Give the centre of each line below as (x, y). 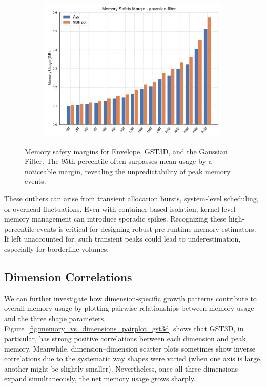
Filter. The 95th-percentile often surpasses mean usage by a (118, 161)
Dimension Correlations (68, 276)
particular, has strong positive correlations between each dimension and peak (125, 338)
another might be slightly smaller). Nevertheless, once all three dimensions (121, 368)
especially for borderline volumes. (57, 248)
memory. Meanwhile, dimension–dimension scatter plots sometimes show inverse (130, 348)
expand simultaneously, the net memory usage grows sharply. (100, 379)
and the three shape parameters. (55, 318)
